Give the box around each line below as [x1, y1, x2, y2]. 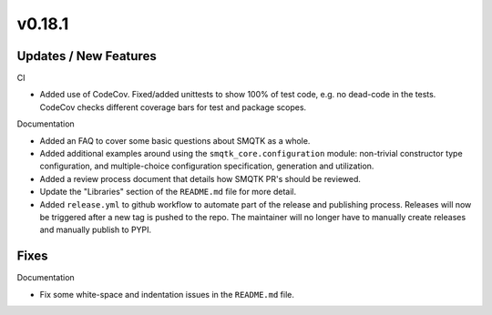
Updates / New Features [16, 48, 157, 64]
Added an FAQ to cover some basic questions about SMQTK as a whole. [39, 135, 311, 146]
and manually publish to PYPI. [39, 224, 152, 236]
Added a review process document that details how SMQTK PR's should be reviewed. [39, 173, 362, 184]
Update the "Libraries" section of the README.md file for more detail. [39, 187, 296, 198]
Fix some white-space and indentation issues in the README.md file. [39, 289, 295, 300]
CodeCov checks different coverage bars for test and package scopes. [39, 101, 307, 113]
